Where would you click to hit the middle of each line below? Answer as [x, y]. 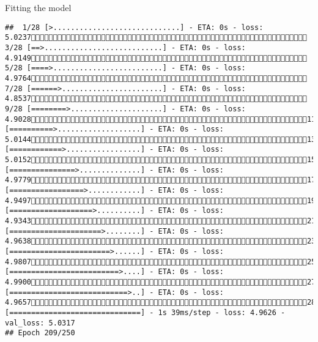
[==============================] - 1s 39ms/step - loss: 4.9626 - [145, 312]
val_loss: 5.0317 [40, 323]
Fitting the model [38, 7]
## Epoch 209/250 [40, 333]
